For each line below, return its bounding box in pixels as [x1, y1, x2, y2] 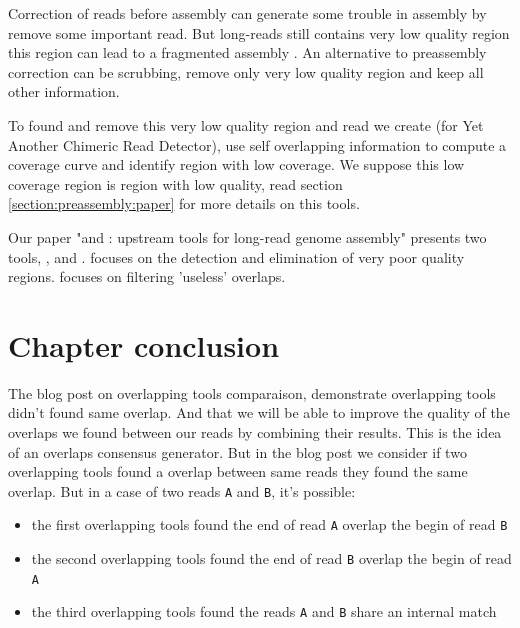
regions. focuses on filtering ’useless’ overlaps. [8, 266, 286, 287]
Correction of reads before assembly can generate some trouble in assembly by [8, 3, 487, 23]
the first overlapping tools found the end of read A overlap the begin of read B [31, 514, 508, 535]
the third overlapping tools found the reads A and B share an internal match [31, 601, 497, 622]
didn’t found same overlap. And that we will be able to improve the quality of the [8, 402, 510, 423]
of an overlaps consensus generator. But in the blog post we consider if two [8, 441, 467, 462]
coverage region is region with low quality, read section [8, 173, 343, 194]
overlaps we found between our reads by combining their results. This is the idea [8, 422, 502, 443]
